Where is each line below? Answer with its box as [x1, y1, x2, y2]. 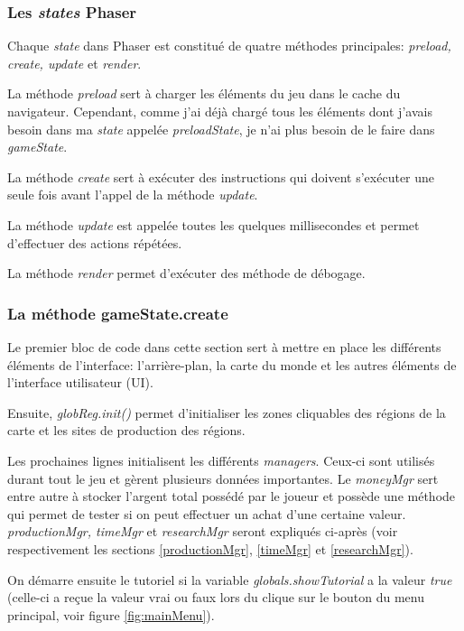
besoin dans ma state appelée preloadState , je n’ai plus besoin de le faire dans [7, 119, 435, 138]
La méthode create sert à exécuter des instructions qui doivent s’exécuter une [7, 167, 435, 186]
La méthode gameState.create [7, 302, 228, 324]
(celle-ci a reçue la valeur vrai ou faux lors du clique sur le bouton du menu [7, 588, 424, 607]
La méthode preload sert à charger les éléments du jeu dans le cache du [7, 84, 401, 103]
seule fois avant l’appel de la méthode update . [7, 185, 258, 204]
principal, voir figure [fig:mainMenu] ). [7, 605, 215, 624]
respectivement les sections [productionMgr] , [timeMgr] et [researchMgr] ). [7, 539, 413, 558]
